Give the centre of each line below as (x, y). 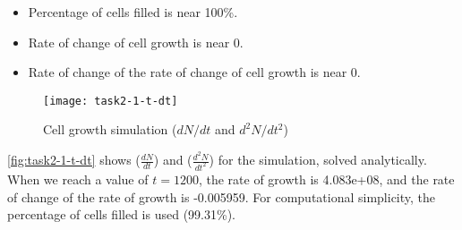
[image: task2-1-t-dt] (111, 101)
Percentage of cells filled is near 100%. (133, 12)
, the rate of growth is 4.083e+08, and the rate (326, 179)
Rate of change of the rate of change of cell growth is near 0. (194, 72)
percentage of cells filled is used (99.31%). (121, 214)
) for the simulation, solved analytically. (318, 160)
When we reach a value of (78, 179)
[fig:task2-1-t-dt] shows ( (74, 160)
